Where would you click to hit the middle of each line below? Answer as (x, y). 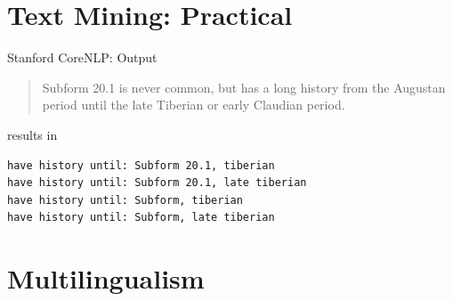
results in (32, 134)
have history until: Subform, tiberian (125, 200)
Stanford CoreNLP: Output (82, 57)
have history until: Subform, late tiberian (141, 218)
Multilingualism (106, 278)
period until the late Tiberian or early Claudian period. (194, 105)
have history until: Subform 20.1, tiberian (141, 165)
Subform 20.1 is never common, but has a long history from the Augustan (244, 87)
